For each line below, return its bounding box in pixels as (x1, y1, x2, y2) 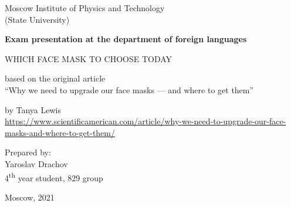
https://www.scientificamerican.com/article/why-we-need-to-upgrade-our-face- (5, 115, 286, 127)
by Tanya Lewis (5, 103, 61, 116)
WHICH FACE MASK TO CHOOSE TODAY (5, 52, 172, 65)
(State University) (5, 13, 70, 25)
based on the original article (5, 72, 106, 84)
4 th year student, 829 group (5, 169, 103, 184)
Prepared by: (5, 146, 51, 158)
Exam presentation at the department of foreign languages (5, 33, 247, 45)
